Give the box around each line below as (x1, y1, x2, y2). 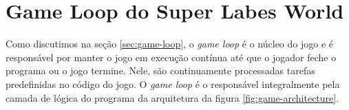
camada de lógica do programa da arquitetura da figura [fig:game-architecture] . (6, 90, 339, 104)
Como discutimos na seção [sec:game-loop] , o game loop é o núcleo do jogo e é (6, 36, 334, 51)
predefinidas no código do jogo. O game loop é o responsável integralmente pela (6, 76, 340, 91)
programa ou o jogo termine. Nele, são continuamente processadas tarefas (6, 63, 315, 78)
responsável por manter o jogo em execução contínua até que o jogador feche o (6, 49, 337, 64)
